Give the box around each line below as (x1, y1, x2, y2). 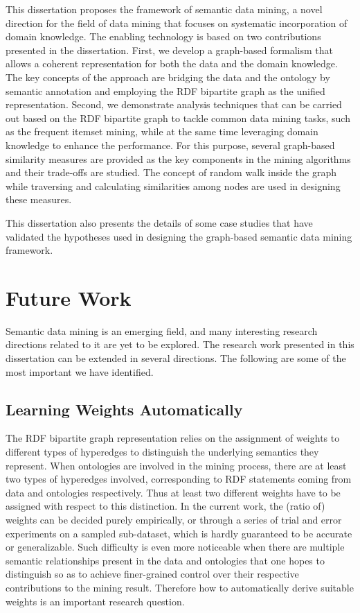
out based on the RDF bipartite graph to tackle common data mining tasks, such (6, 110, 350, 125)
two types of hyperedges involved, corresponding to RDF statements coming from (6, 472, 352, 486)
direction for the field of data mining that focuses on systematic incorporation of (6, 15, 348, 30)
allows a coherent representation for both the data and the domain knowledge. (6, 56, 338, 71)
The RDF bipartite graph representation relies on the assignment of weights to (6, 431, 340, 445)
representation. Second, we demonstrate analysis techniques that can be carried (6, 97, 342, 112)
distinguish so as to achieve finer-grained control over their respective (6, 567, 299, 581)
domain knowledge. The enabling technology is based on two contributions (6, 29, 321, 44)
